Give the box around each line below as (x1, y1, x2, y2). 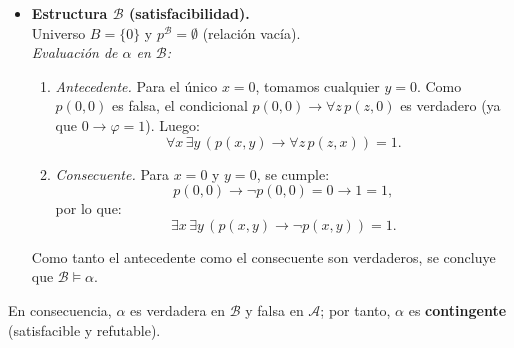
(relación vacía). (202, 22, 301, 43)
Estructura (31, 3, 108, 23)
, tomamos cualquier (255, 75, 380, 96)
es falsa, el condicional (112, 95, 248, 116)
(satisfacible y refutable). (8, 319, 161, 340)
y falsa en (245, 299, 304, 320)
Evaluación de (31, 42, 118, 63)
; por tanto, (320, 299, 391, 320)
